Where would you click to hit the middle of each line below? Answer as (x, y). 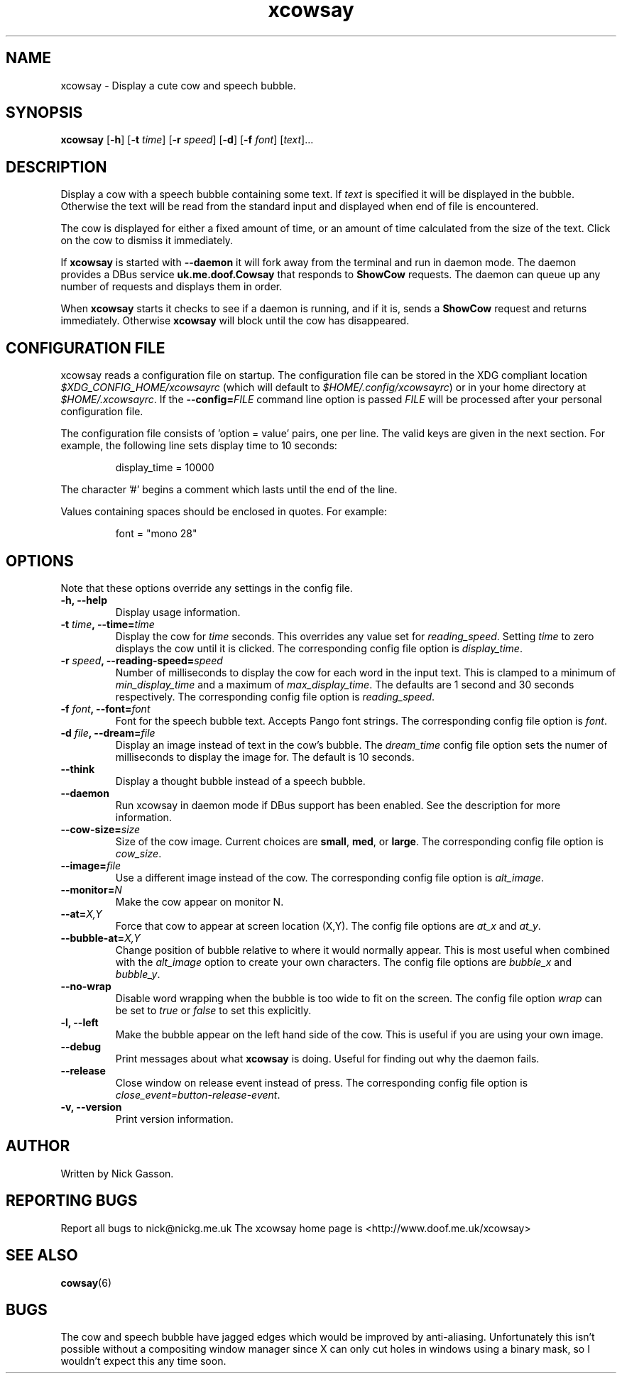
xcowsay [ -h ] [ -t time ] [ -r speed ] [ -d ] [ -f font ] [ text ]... (187, 140)
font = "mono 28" (156, 534)
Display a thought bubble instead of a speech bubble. (240, 781)
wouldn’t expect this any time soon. (143, 1361)
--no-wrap (86, 986)
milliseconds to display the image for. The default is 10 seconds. (265, 757)
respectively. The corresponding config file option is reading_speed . (275, 696)
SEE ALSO (42, 1256)
